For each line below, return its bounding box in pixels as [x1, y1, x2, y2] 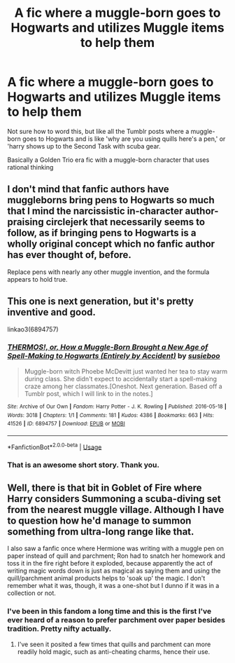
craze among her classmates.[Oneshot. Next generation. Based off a [24, 382, 222, 390]
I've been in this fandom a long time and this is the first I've [7, 606, 212, 616]
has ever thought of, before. [7, 249, 131, 261]
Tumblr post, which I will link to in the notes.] [24, 389, 153, 397]
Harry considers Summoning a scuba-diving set [7, 493, 222, 505]
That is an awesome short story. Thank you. [7, 460, 159, 470]
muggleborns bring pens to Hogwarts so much [7, 194, 215, 206]
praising [7, 216, 44, 228]
